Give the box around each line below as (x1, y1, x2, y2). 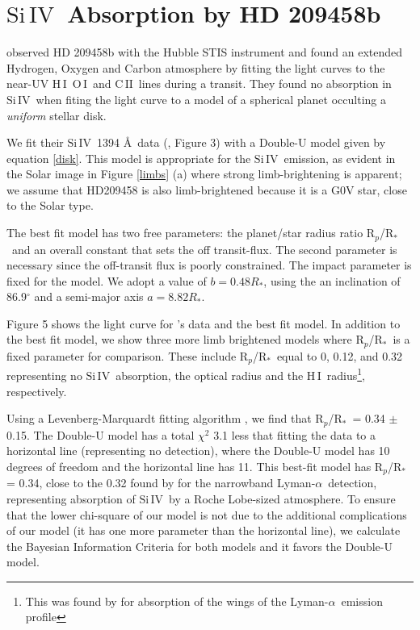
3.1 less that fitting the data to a (213, 426, 376, 443)
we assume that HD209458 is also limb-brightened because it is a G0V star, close (6, 181, 407, 198)
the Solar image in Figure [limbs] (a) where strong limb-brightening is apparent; (6, 165, 402, 182)
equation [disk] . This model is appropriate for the (6, 149, 251, 166)
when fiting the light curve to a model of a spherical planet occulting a (36, 90, 386, 107)
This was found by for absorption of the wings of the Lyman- (25, 592, 329, 609)
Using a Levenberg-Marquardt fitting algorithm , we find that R (6, 410, 324, 427)
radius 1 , (326, 365, 365, 384)
